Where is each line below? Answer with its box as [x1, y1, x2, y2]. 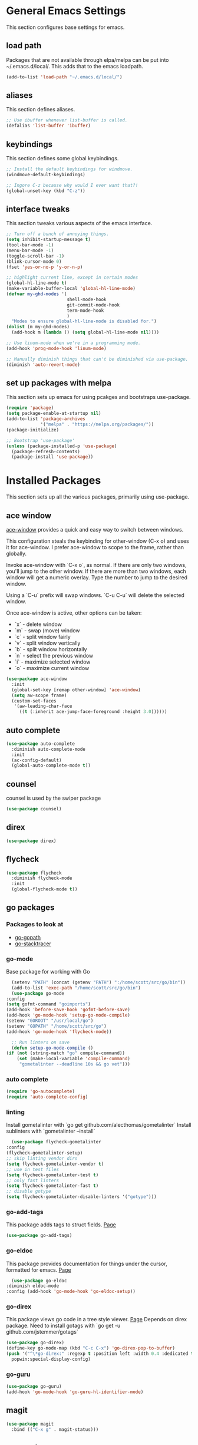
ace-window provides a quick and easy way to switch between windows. [6, 526, 184, 533]
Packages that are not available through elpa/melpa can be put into [6, 56, 169, 63]
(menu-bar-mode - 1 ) [6, 248, 54, 253]
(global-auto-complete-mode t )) [11, 763, 91, 768]
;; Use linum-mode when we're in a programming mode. [6, 340, 141, 346]
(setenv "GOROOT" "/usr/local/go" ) [6, 1018, 94, 1024]
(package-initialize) [6, 427, 60, 433]
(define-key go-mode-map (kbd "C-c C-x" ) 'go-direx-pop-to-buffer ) [6, 1345, 176, 1351]
